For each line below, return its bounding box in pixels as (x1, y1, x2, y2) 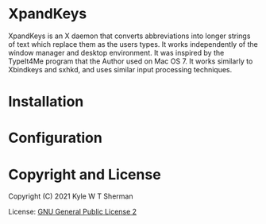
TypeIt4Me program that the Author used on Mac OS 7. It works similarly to (8, 56, 253, 66)
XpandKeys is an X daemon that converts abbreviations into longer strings (8, 31, 251, 41)
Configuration (8, 129, 103, 147)
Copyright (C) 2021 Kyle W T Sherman (8, 191, 133, 201)
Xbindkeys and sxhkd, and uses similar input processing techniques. (8, 64, 233, 74)
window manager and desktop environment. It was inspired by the (8, 48, 225, 57)
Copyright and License (8, 165, 161, 183)
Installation (8, 93, 84, 111)
